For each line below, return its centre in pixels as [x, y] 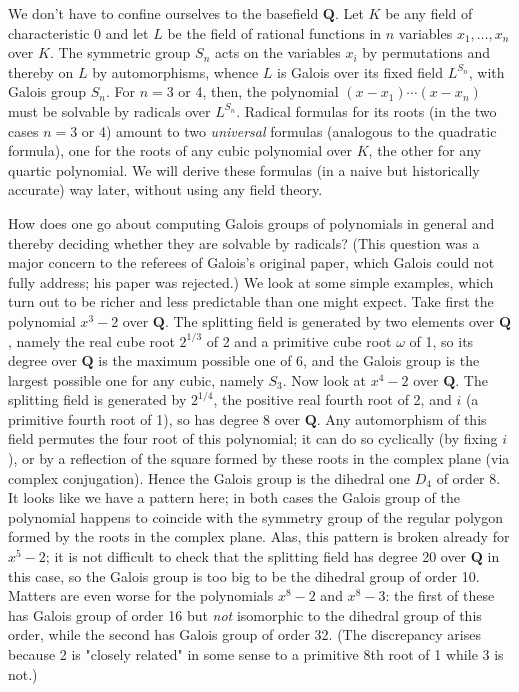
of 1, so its [441, 340]
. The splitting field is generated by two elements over [329, 320]
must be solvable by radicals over [109, 110]
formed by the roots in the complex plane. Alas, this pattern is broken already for [259, 536]
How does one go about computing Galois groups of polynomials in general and [251, 222]
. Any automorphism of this [401, 418]
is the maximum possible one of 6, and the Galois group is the [289, 360]
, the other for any [425, 150]
